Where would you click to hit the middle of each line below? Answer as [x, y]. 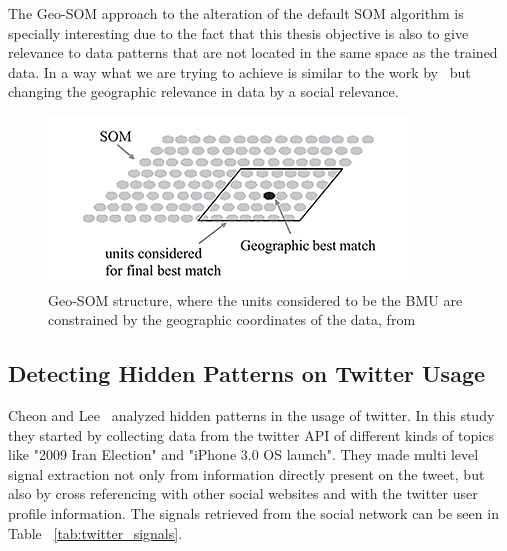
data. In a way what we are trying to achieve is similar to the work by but [239, 71]
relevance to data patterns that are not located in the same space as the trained [253, 52]
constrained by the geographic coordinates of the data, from [232, 319]
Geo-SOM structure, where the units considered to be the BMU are [255, 299]
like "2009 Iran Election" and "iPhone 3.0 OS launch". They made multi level [243, 454]
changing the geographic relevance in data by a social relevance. [203, 91]
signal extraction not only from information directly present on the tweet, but [246, 473]
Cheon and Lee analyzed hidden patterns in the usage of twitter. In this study [251, 414]
